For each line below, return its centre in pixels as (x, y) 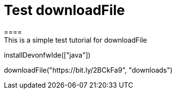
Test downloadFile (64, 10)
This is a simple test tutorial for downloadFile (76, 40)
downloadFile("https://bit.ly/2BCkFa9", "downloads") (88, 70)
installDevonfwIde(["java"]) (47, 55)
